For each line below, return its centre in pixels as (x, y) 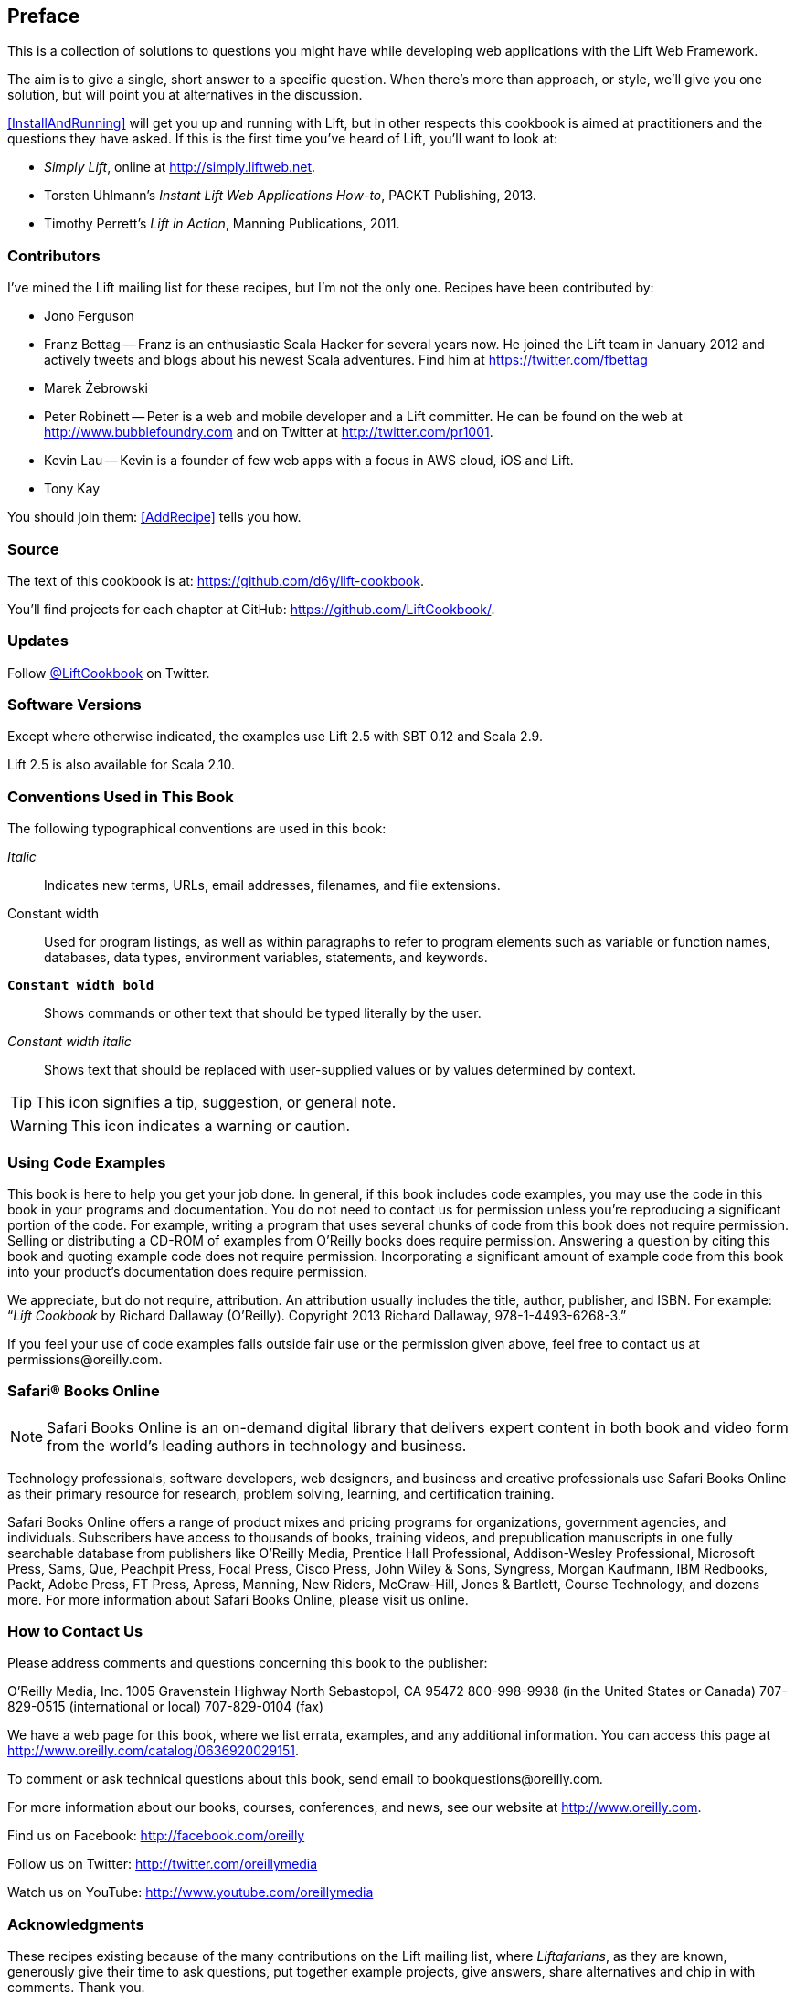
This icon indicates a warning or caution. (211, 1126)
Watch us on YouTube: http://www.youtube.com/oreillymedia (191, 1892)
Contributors (54, 255)
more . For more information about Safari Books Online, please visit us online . (238, 1599)
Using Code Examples (87, 1162)
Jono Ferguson (89, 316)
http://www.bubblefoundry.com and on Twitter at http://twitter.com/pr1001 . (269, 432)
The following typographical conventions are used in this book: (197, 829)
